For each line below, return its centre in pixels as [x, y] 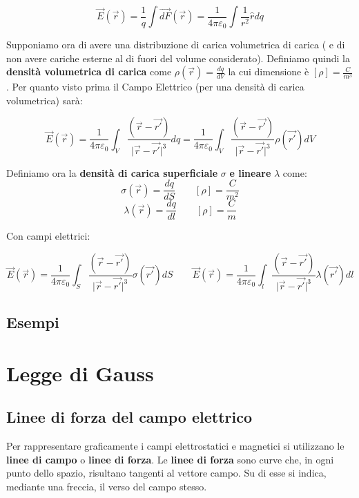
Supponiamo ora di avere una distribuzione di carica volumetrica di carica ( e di [176, 45]
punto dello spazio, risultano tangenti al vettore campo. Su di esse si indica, [166, 473]
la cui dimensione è [269, 71]
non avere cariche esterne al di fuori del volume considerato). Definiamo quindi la [178, 58]
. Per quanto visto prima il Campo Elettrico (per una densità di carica [155, 87]
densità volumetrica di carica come [89, 71]
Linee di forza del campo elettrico [129, 417]
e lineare [250, 172]
